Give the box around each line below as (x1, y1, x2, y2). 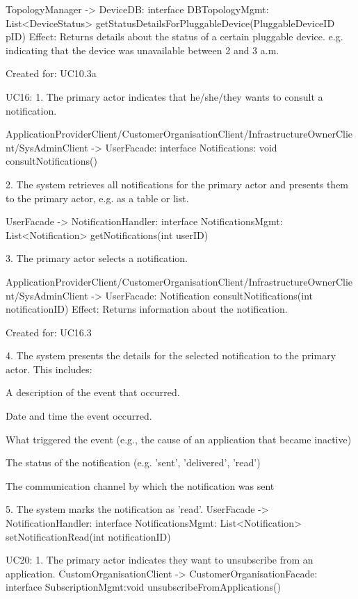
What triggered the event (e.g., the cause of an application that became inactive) (6, 432, 352, 446)
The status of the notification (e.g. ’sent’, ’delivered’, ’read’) (6, 455, 261, 470)
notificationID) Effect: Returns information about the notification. (6, 302, 288, 316)
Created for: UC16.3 (6, 325, 92, 339)
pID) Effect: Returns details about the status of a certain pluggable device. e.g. (6, 29, 343, 44)
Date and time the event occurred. (6, 409, 152, 423)
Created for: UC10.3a (6, 66, 97, 81)
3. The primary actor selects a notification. (6, 251, 188, 265)
